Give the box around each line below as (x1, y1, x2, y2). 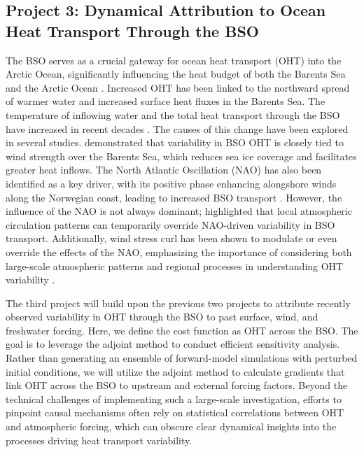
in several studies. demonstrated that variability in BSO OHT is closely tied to (6, 135, 344, 150)
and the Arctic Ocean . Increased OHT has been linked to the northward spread (6, 80, 350, 94)
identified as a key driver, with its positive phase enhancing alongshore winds (6, 176, 337, 190)
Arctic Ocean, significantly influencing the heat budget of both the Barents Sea (6, 66, 346, 81)
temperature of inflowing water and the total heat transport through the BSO (6, 107, 340, 122)
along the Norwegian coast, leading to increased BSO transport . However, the (6, 190, 342, 204)
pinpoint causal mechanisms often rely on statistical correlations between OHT (6, 405, 344, 420)
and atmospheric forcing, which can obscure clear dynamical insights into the (6, 419, 337, 434)
